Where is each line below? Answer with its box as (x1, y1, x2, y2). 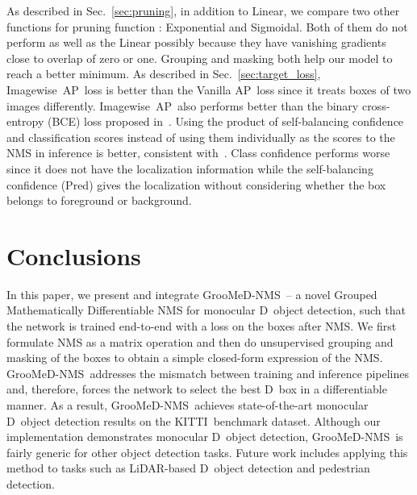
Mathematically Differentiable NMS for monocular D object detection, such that (6, 302, 406, 318)
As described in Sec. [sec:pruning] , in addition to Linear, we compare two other (6, 2, 400, 19)
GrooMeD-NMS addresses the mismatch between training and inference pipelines (6, 364, 409, 381)
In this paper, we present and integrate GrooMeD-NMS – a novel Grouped (6, 285, 377, 302)
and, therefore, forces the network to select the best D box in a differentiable (6, 381, 387, 397)
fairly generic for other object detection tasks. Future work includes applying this (6, 443, 408, 460)
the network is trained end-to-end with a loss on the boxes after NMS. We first (6, 318, 397, 335)
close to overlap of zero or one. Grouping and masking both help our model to (6, 49, 393, 66)
